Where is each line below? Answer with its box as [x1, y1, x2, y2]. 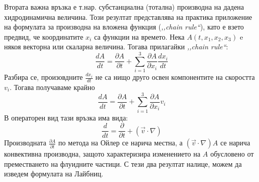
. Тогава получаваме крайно [9, 81, 95, 92]
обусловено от [210, 148, 254, 159]
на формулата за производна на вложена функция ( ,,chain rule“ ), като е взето [4, 21, 244, 32]
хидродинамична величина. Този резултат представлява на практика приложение [4, 11, 252, 22]
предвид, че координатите [4, 31, 84, 42]
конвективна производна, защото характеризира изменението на [4, 148, 201, 159]
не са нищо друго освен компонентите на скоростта [95, 72, 255, 82]
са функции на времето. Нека [94, 31, 184, 42]
